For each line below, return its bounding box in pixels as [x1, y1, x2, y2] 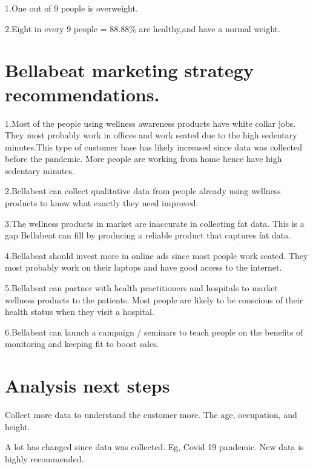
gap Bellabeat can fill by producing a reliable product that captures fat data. [5, 229, 291, 241]
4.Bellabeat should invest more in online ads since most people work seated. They [5, 249, 308, 261]
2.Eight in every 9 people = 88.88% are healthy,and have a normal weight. [5, 22, 280, 35]
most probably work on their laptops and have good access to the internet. [5, 261, 282, 274]
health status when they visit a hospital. [5, 305, 154, 318]
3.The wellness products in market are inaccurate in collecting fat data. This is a [5, 217, 305, 229]
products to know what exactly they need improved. [5, 197, 199, 209]
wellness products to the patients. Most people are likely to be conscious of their [5, 293, 303, 306]
